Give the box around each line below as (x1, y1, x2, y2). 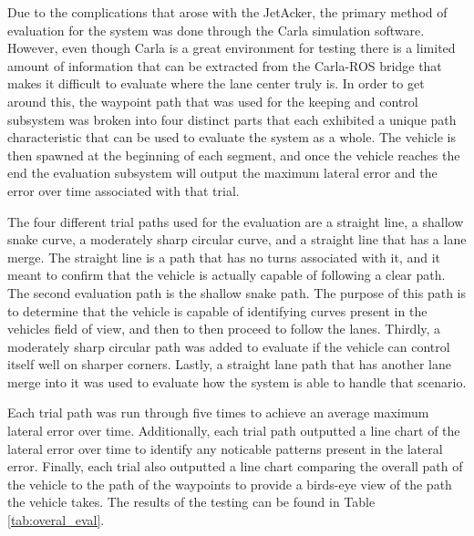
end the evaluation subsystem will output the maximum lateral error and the (7, 163, 438, 182)
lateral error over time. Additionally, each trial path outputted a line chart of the (7, 421, 460, 440)
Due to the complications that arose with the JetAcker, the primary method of (7, 3, 448, 21)
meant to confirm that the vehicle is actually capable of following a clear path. (7, 265, 446, 284)
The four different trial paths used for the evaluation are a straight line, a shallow (7, 211, 464, 231)
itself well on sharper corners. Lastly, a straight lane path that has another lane (7, 355, 452, 374)
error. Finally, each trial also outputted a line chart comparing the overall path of (7, 457, 463, 476)
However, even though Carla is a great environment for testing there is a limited (7, 38, 456, 57)
